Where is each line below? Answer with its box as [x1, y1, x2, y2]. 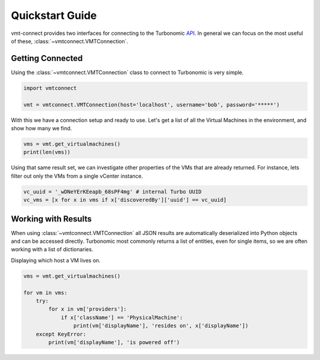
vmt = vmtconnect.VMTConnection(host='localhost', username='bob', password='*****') [23, 101, 280, 108]
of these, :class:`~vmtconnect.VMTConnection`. [11, 37, 129, 44]
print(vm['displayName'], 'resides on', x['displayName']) [73, 323, 249, 329]
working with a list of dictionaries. [11, 246, 94, 253]
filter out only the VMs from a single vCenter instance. [11, 172, 143, 179]
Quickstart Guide [11, 9, 97, 22]
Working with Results [11, 214, 92, 224]
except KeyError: [36, 330, 87, 337]
